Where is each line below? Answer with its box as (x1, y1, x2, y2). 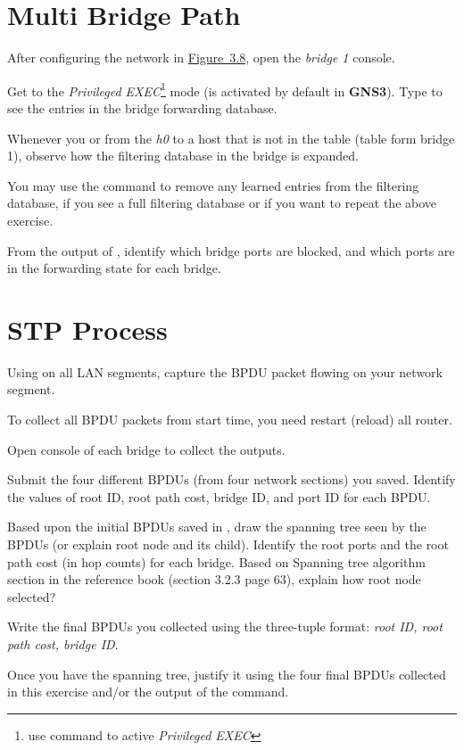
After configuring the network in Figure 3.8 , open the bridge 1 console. (7, 48, 395, 67)
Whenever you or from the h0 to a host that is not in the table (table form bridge (7, 128, 455, 147)
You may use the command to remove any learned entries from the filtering (7, 176, 419, 194)
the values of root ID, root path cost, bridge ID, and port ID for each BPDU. (7, 487, 431, 506)
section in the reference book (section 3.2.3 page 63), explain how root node (7, 570, 421, 589)
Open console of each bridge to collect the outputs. (7, 440, 286, 458)
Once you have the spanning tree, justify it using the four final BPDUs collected (7, 664, 446, 683)
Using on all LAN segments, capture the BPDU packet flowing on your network (7, 362, 443, 381)
